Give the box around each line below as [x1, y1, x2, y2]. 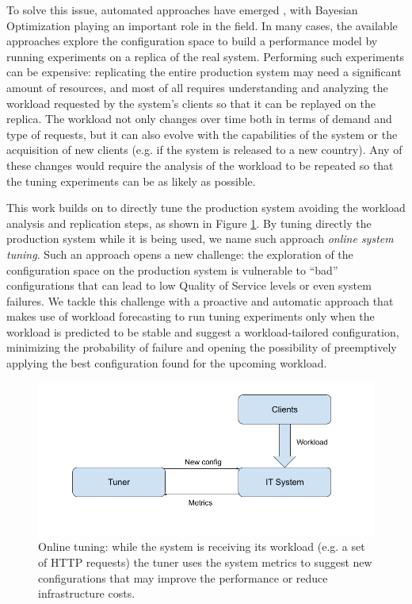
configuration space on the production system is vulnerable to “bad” [6, 261, 338, 278]
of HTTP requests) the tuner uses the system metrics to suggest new [38, 553, 372, 570]
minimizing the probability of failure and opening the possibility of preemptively [6, 339, 397, 356]
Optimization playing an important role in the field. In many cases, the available [6, 17, 398, 33]
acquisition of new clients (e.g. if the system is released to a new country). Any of [6, 141, 402, 158]
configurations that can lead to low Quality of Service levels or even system [6, 277, 372, 294]
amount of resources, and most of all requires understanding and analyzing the [6, 79, 388, 95]
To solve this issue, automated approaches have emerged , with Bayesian [6, 2, 358, 17]
